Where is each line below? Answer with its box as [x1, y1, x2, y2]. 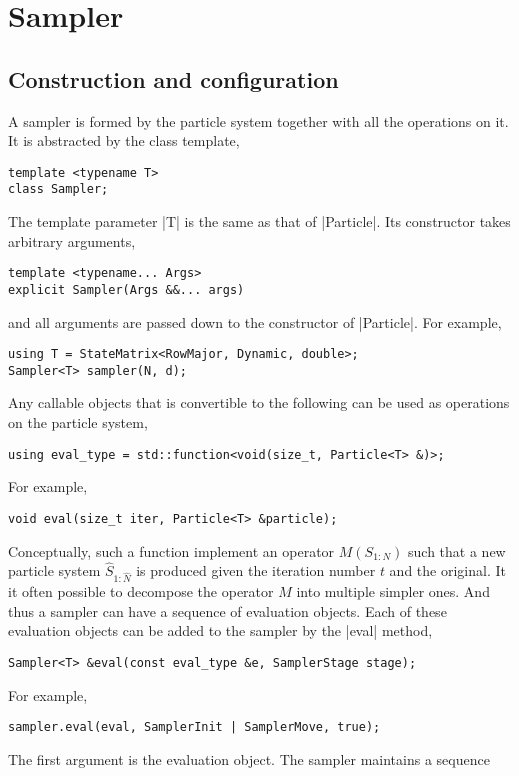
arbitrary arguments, [8, 230, 136, 251]
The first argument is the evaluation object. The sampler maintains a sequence [8, 748, 490, 769]
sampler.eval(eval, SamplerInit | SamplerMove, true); [8, 720, 381, 735]
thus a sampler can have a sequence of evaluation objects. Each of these [8, 600, 447, 621]
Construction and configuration [8, 63, 339, 94]
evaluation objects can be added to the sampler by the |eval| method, [8, 620, 433, 641]
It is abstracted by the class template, [8, 130, 240, 151]
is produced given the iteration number [136, 560, 376, 581]
